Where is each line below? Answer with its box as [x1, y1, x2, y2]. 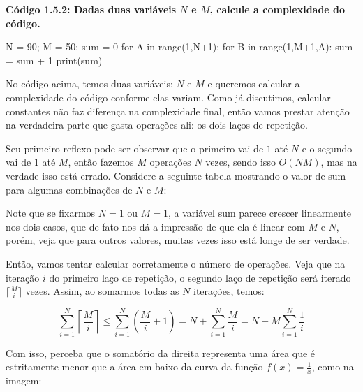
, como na [311, 359, 354, 374]
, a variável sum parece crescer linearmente [168, 205, 352, 220]
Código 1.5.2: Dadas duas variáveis [6, 2, 177, 16]
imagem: [6, 372, 42, 387]
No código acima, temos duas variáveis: [6, 76, 173, 91]
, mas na [320, 154, 357, 169]
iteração [6, 270, 40, 284]
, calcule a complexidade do [209, 2, 346, 16]
